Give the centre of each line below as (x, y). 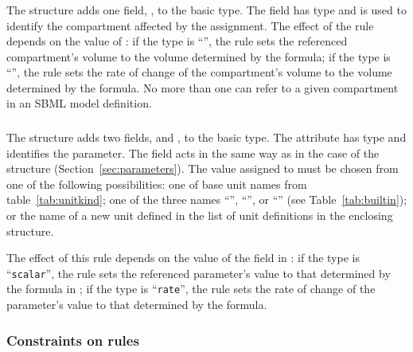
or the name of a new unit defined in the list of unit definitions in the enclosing (200, 215)
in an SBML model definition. (79, 103)
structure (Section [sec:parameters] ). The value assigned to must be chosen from (203, 168)
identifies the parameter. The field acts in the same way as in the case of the (193, 153)
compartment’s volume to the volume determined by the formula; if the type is (199, 56)
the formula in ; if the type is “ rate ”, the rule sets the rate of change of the (191, 289)
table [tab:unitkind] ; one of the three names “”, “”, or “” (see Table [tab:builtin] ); (207, 199)
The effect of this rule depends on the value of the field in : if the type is (183, 258)
